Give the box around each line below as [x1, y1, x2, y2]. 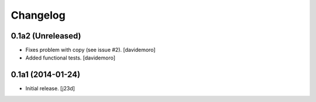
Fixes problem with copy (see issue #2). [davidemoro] [25, 47, 156, 54]
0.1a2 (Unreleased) [11, 31, 81, 41]
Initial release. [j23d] [25, 85, 75, 92]
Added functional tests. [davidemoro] [25, 54, 116, 61]
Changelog [11, 9, 66, 22]
